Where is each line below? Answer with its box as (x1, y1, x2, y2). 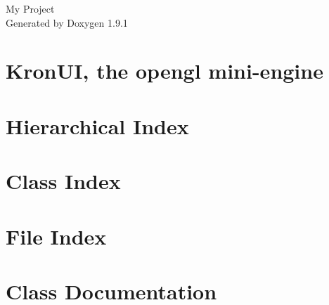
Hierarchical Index (6, 111, 189, 140)
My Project (6, 1, 55, 15)
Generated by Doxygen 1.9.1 (6, 15, 128, 30)
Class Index (6, 167, 121, 195)
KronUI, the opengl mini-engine (6, 56, 323, 85)
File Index (6, 221, 107, 250)
